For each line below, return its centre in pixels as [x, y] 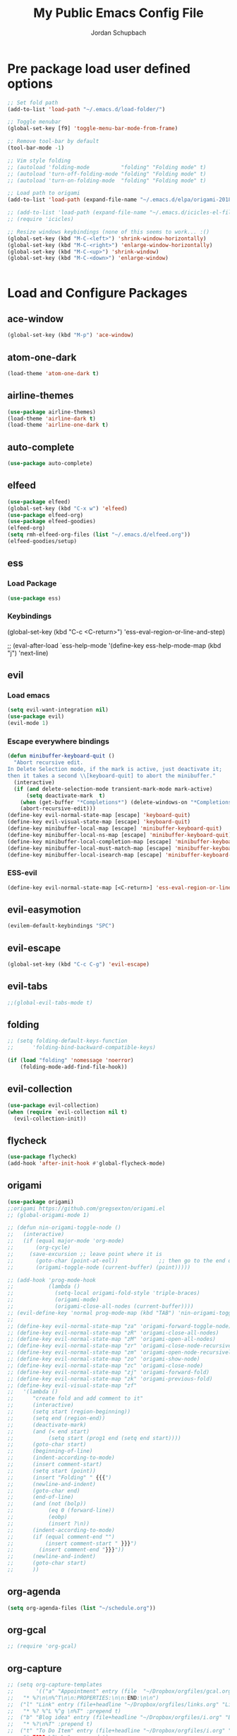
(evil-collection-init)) [50, 1119]
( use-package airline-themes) [52, 412]
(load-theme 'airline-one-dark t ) [58, 425]
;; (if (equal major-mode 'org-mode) [66, 1241]
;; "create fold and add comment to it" [75, 1399]
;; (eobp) [38, 1517]
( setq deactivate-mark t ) [66, 795]
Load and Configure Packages [98, 293]
